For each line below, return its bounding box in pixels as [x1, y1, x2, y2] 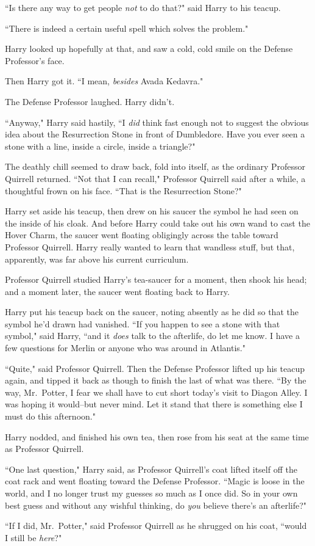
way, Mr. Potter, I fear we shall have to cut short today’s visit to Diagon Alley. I [5, 385, 308, 398]
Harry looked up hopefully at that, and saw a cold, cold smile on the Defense [5, 42, 293, 55]
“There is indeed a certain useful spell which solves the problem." [5, 21, 249, 34]
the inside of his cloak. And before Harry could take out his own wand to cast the [5, 216, 310, 229]
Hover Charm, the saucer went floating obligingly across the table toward [5, 228, 278, 241]
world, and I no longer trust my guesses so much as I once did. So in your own [5, 487, 298, 499]
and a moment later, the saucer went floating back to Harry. [5, 285, 230, 297]
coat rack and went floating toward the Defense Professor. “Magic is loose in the [5, 475, 305, 487]
